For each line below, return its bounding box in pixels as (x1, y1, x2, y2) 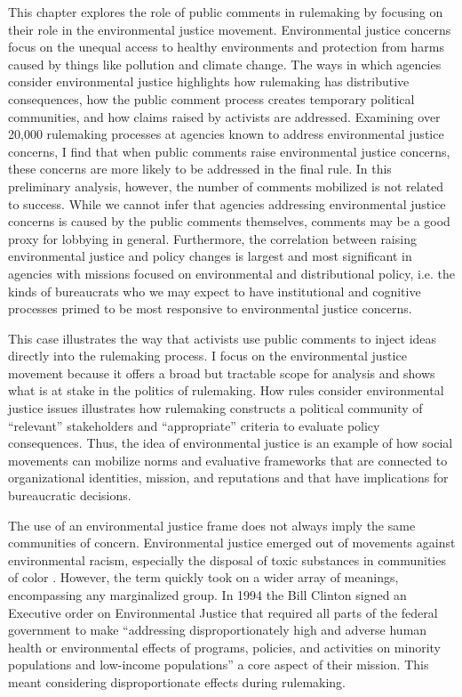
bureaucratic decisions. (8, 486, 131, 505)
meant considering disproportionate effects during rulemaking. (8, 672, 346, 691)
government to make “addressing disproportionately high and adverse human (8, 620, 427, 639)
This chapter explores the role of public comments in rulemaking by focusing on (8, 3, 443, 20)
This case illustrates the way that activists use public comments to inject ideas (8, 328, 437, 347)
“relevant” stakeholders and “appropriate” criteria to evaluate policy (8, 416, 380, 434)
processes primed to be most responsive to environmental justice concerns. (8, 299, 412, 318)
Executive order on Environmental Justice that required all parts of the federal (8, 603, 438, 621)
